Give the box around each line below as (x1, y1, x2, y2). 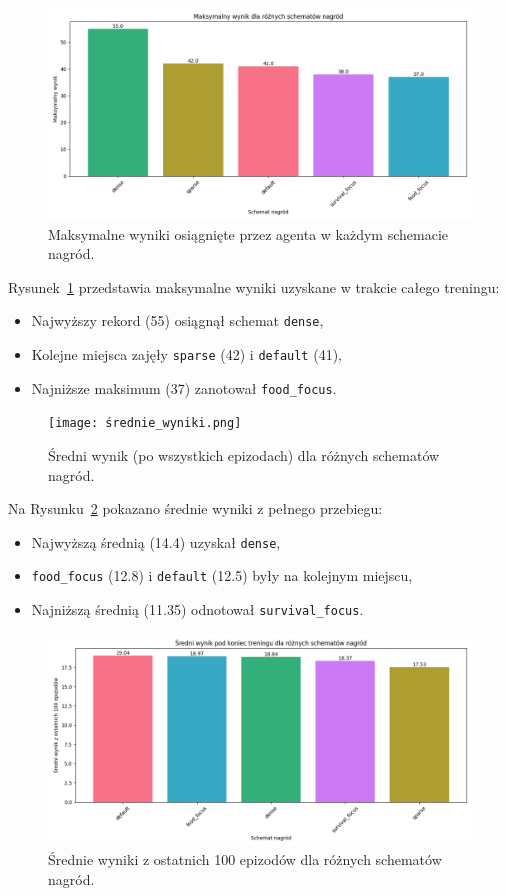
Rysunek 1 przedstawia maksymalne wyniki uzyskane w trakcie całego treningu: (8, 276, 500, 297)
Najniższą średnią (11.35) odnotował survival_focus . (31, 599, 364, 620)
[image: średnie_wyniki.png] (48, 416, 242, 431)
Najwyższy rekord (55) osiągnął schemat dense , (31, 310, 324, 331)
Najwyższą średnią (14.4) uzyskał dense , (31, 531, 281, 552)
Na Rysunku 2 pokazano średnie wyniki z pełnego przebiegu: (8, 498, 383, 519)
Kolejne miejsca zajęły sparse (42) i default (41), (31, 344, 342, 365)
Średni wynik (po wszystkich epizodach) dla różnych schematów (48, 445, 440, 465)
